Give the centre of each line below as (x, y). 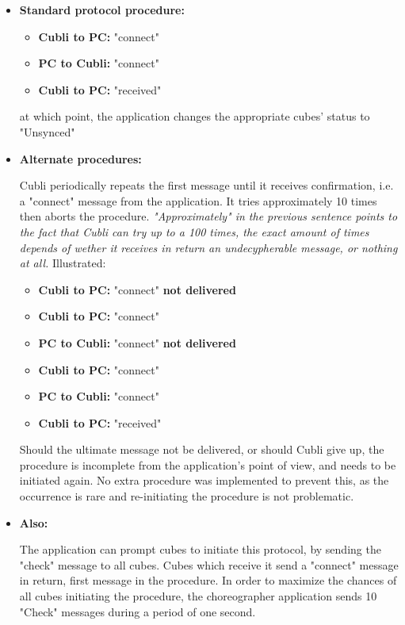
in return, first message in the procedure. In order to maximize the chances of (208, 580)
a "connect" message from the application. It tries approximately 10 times (198, 200)
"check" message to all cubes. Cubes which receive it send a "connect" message (209, 564)
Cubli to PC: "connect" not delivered (137, 289)
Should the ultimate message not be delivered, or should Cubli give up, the (202, 449)
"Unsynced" (47, 131)
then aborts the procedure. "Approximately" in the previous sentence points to (208, 216)
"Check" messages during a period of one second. (138, 611)
